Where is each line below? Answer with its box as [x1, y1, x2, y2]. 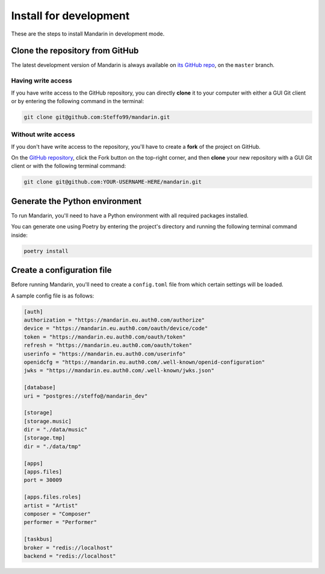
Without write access [11, 130, 75, 139]
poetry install [23, 248, 69, 254]
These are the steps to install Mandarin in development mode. [11, 30, 165, 37]
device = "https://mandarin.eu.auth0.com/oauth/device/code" [23, 325, 208, 332]
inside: [11, 231, 28, 239]
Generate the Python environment [11, 196, 141, 206]
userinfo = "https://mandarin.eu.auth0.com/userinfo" [23, 350, 186, 357]
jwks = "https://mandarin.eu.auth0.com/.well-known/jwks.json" [23, 367, 215, 374]
